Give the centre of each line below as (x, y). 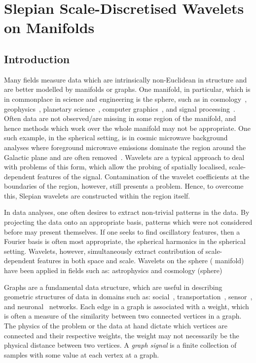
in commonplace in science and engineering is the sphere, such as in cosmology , (126, 99)
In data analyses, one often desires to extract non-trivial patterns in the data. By (127, 212)
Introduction (37, 59)
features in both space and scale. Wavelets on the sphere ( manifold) (141, 261)
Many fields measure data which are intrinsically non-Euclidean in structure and (126, 79)
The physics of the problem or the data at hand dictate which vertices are (116, 326)
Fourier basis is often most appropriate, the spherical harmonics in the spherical (125, 241)
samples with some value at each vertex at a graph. (82, 354)
